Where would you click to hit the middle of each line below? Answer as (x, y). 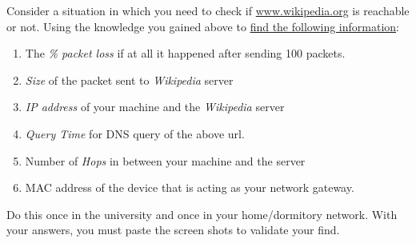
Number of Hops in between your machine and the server (165, 160)
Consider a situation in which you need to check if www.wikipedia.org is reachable (208, 10)
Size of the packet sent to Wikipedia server (129, 80)
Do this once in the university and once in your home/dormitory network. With (202, 214)
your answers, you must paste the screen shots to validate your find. (173, 230)
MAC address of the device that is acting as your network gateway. (190, 187)
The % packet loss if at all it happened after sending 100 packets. (185, 53)
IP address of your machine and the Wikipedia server (155, 107)
